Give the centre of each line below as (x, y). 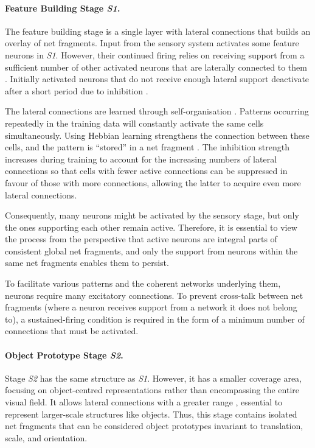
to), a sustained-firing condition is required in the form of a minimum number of (155, 319)
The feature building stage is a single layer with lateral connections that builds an (158, 31)
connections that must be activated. (72, 331)
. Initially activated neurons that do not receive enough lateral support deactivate (157, 79)
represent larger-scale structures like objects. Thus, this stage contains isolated (151, 414)
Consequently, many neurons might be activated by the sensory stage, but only (152, 215)
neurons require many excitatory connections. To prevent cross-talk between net (154, 295)
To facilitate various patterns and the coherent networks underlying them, (143, 283)
